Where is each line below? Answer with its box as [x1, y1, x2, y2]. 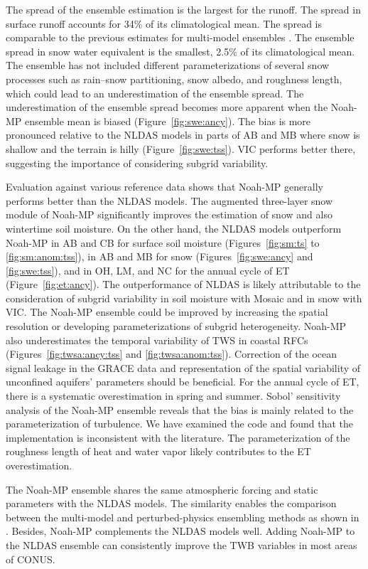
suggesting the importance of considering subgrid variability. [6, 155, 269, 170]
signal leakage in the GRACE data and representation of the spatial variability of [6, 360, 361, 375]
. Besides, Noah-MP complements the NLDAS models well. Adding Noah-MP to [6, 523, 355, 538]
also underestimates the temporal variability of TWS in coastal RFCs [6, 332, 308, 347]
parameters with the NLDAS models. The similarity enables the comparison [6, 496, 337, 511]
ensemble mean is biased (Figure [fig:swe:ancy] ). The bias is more [25, 113, 311, 128]
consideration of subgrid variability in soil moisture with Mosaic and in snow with [6, 290, 362, 305]
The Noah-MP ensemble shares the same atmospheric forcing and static [6, 482, 318, 496]
